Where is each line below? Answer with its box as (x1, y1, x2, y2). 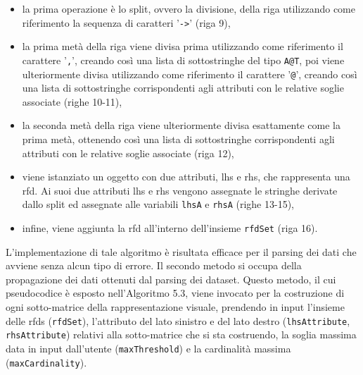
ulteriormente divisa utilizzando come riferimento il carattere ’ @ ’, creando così (22, 66, 357, 81)
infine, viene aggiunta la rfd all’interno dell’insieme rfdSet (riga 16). (22, 220, 318, 235)
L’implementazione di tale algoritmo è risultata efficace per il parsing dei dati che (6, 244, 357, 259)
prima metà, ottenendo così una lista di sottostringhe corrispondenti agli (22, 131, 335, 146)
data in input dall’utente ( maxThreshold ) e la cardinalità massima (6, 340, 291, 355)
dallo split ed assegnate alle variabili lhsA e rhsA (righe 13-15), (22, 197, 294, 211)
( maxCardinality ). (6, 355, 87, 369)
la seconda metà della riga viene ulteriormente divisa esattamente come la (22, 118, 340, 133)
